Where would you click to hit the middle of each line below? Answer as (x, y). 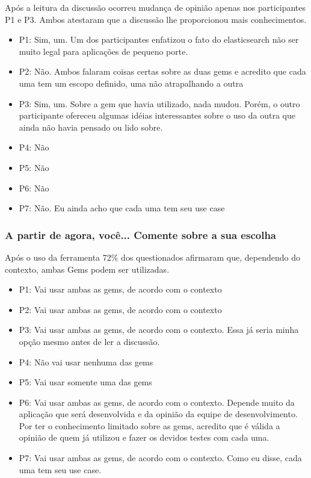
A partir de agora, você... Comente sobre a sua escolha (140, 234)
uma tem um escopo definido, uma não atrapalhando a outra (131, 83)
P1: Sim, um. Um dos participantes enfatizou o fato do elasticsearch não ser (159, 39)
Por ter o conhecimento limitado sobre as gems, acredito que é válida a (149, 425)
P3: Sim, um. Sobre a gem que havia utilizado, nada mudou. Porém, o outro (159, 103)
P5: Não (34, 167)
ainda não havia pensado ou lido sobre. (91, 127)
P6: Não (34, 188)
